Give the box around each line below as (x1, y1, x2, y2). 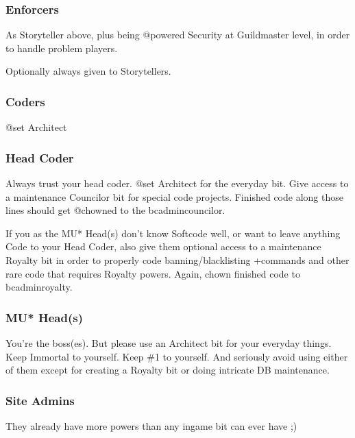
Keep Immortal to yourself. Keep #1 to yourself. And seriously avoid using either (5, 349, 348, 363)
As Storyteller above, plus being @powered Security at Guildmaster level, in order (5, 27, 350, 42)
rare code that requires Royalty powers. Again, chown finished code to (5, 266, 300, 280)
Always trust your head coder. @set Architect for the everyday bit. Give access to (5, 176, 349, 191)
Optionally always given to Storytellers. (5, 64, 171, 78)
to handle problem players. (5, 40, 118, 55)
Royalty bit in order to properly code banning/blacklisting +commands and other (5, 253, 350, 267)
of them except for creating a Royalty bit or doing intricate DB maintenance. (5, 363, 330, 377)
